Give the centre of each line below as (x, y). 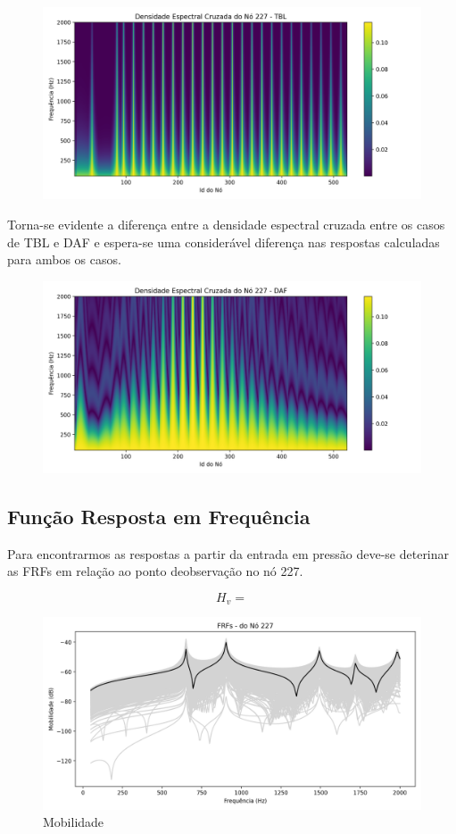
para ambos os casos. (64, 259)
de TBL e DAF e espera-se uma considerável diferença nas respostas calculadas (224, 242)
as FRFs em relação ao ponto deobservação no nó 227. (155, 571)
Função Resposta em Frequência (159, 516)
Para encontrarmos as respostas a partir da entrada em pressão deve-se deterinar (228, 553)
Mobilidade (74, 822)
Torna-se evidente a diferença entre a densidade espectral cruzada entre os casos (226, 224)
